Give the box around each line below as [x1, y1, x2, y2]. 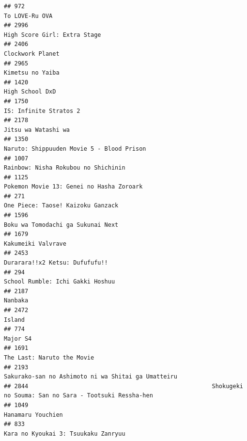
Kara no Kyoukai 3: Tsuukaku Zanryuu [4, 430, 125, 437]
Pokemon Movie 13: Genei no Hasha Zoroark [4, 183, 143, 190]
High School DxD [4, 88, 56, 95]
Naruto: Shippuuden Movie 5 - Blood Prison [4, 145, 146, 152]
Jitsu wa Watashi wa [4, 126, 70, 133]
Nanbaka [4, 297, 29, 304]
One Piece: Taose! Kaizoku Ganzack [4, 202, 119, 209]
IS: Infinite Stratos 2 [4, 107, 80, 114]
